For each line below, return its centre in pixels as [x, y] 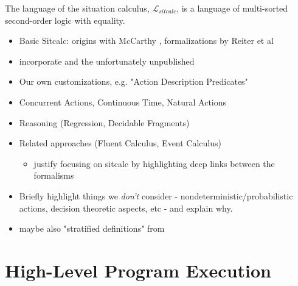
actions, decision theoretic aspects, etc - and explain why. [126, 208]
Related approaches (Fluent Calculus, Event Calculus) [120, 143]
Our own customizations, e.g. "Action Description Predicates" [133, 81]
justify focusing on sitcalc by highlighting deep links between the [154, 163]
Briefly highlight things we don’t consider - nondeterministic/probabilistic [156, 195]
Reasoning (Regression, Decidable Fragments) [104, 122]
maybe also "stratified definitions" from [92, 228]
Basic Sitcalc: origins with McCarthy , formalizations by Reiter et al [146, 41]
